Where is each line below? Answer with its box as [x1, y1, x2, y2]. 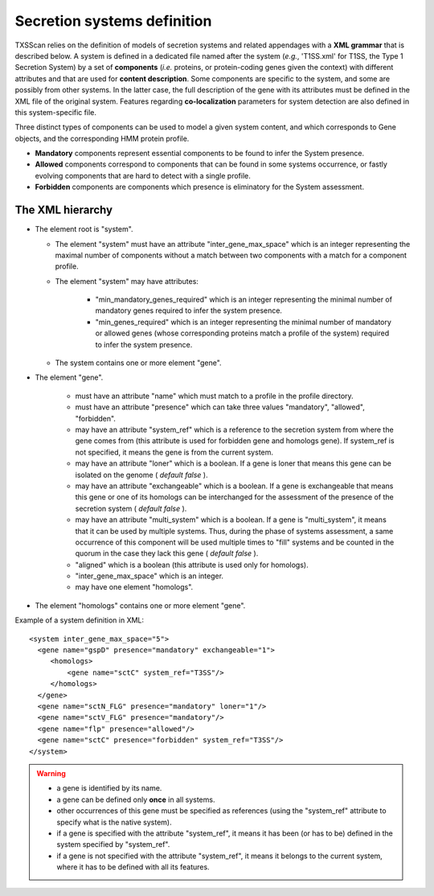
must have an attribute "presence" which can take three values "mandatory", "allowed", [75, 402, 365, 412]
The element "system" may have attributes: [55, 276, 199, 286]
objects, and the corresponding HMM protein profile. [14, 134, 190, 143]
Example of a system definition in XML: [14, 615, 145, 625]
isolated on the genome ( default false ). [75, 470, 208, 479]
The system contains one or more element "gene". [55, 358, 222, 368]
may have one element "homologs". [75, 582, 194, 592]
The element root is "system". [35, 224, 133, 234]
